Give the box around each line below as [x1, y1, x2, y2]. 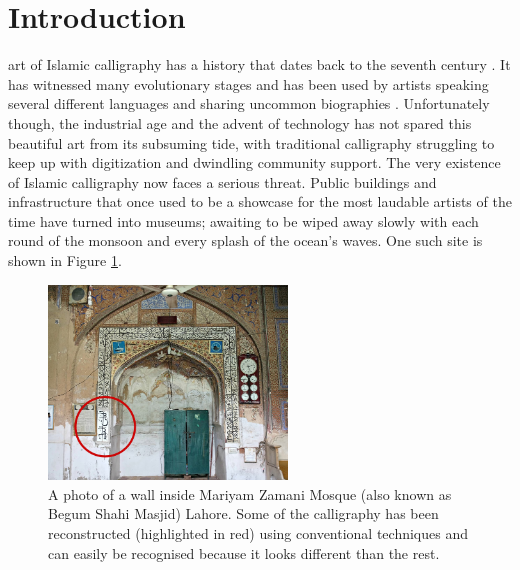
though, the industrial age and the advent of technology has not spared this [8, 112, 472, 133]
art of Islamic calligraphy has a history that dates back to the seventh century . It [8, 54, 511, 75]
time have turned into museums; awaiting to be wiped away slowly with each [8, 210, 479, 231]
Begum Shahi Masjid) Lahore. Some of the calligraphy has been [48, 503, 439, 524]
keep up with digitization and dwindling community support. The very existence [8, 152, 501, 173]
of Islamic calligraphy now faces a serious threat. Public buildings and [8, 171, 437, 192]
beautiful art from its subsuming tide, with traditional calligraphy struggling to [8, 132, 495, 153]
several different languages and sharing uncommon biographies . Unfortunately [8, 93, 490, 114]
